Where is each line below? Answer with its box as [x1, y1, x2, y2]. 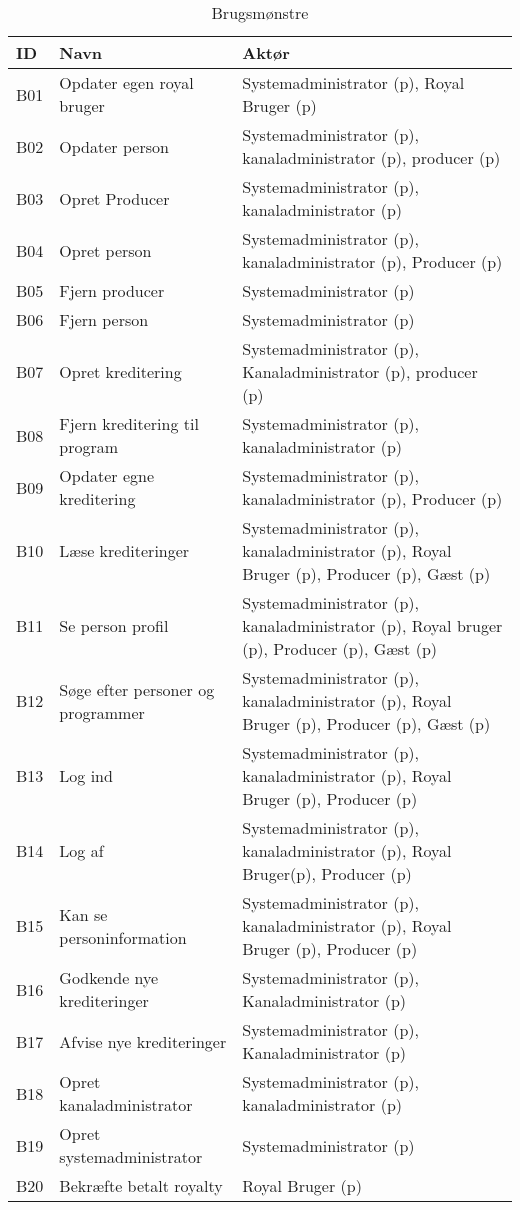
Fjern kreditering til [59, 412, 199, 435]
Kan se [59, 902, 108, 926]
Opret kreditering [59, 360, 182, 383]
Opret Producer [59, 186, 170, 210]
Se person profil [59, 614, 169, 637]
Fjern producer [59, 279, 165, 302]
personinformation [59, 925, 187, 949]
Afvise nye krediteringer [59, 1029, 227, 1053]
